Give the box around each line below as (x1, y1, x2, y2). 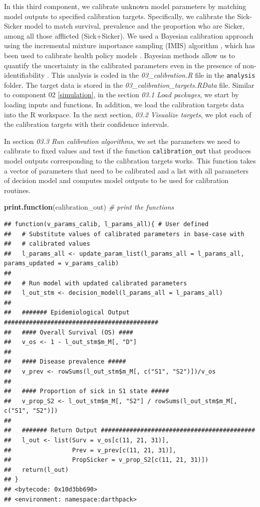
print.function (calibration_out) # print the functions (4, 202, 174, 212)
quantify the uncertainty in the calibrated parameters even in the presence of (4, 60, 240, 70)
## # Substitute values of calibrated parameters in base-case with (4, 230, 244, 238)
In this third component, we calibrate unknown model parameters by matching (4, 1, 246, 11)
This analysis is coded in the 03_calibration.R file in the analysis (51, 70, 255, 80)
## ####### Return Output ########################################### (4, 427, 255, 434)
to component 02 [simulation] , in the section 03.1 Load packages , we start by (4, 89, 239, 100)
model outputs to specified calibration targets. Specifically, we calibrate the (4, 11, 235, 21)
